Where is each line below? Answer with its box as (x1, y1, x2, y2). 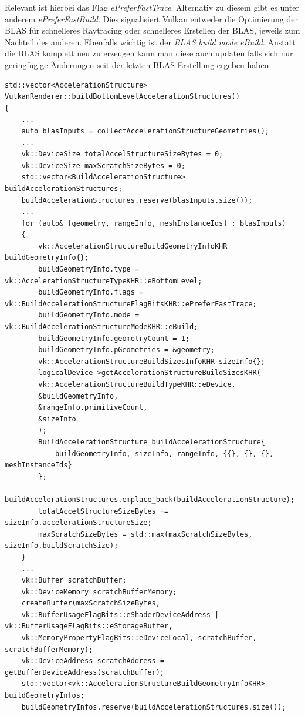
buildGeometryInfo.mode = (38, 311, 140, 320)
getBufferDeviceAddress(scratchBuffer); (5, 668, 165, 677)
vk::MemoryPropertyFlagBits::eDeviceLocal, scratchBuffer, (21, 634, 257, 643)
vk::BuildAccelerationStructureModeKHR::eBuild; (5, 323, 198, 332)
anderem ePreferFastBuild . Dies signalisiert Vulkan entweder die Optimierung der (5, 12, 298, 25)
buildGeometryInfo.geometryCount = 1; (38, 334, 189, 343)
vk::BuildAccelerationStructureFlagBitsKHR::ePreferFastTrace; (5, 299, 257, 308)
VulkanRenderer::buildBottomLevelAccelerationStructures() (5, 92, 240, 101)
